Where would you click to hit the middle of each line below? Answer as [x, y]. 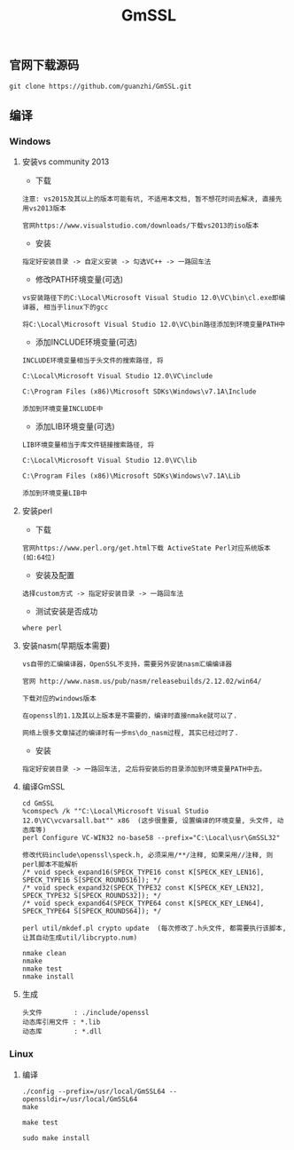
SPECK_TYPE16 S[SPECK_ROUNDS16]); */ [92, 880]
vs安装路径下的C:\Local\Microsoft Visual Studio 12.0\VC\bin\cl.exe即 [150, 298]
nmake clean [44, 954]
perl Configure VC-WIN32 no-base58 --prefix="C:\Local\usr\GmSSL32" [151, 838]
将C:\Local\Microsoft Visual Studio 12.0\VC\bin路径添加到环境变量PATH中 [154, 325]
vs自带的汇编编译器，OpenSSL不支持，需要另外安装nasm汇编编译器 [127, 664]
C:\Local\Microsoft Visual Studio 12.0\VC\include [117, 377]
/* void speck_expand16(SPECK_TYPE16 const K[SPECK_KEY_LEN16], [143, 872]
